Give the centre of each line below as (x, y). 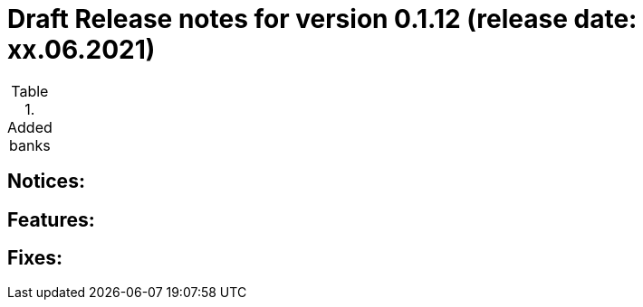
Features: (51, 219)
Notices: (46, 181)
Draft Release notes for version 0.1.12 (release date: (322, 19)
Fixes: (35, 258)
